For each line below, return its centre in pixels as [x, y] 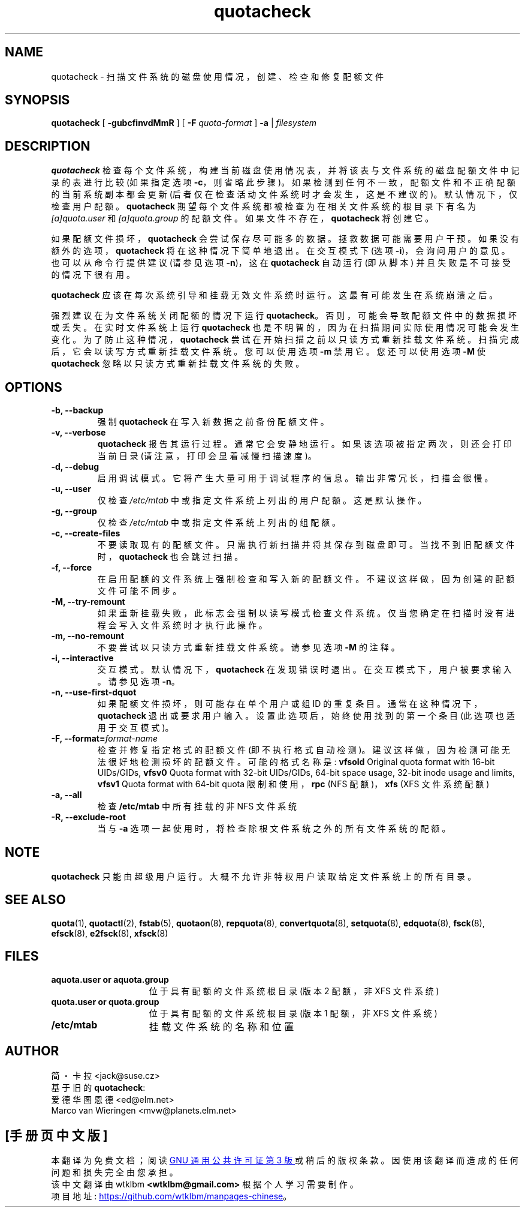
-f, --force [72, 568]
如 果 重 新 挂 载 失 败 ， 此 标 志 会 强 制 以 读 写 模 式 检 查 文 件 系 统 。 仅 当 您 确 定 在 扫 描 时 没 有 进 [306, 613]
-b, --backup [77, 410]
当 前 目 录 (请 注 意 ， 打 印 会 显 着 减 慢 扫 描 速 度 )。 [207, 456]
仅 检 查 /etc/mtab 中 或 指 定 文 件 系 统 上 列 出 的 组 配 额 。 [219, 523]
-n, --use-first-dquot [94, 692]
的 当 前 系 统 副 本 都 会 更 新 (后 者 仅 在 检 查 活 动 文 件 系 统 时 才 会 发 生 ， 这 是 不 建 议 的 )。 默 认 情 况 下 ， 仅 [284, 194]
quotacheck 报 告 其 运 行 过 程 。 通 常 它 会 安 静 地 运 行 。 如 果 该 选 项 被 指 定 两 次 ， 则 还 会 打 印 [304, 444]
